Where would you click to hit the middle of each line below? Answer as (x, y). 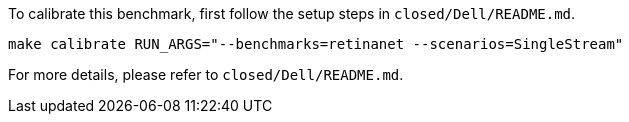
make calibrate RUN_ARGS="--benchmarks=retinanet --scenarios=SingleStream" (316, 44)
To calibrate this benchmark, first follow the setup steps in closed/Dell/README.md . (292, 13)
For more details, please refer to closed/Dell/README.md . (206, 74)
